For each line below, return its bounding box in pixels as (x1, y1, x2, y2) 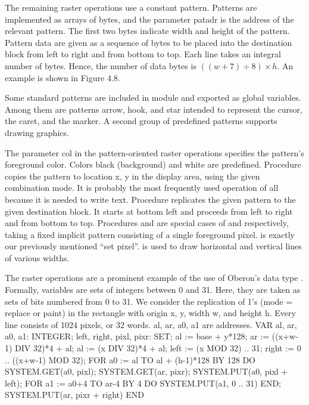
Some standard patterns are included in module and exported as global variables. (5, 91, 301, 104)
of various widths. (5, 251, 70, 264)
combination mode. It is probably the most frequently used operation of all (5, 181, 279, 194)
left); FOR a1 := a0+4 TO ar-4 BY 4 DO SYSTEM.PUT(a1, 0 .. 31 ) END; (5, 376, 281, 389)
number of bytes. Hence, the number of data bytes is (5, 59, 196, 72)
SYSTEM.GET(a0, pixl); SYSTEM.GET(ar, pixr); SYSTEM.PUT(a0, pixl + (5, 365, 288, 378)
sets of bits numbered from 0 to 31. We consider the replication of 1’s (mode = (5, 295, 293, 307)
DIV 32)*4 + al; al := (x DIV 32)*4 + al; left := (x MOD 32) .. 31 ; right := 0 (15, 342, 301, 354)
